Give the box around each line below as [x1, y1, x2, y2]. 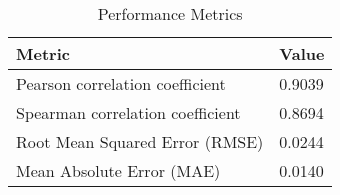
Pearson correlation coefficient [16, 72, 226, 95]
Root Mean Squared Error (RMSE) [16, 130, 264, 153]
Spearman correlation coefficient [16, 101, 241, 124]
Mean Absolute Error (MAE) [16, 159, 221, 182]
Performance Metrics [97, 2, 243, 25]
